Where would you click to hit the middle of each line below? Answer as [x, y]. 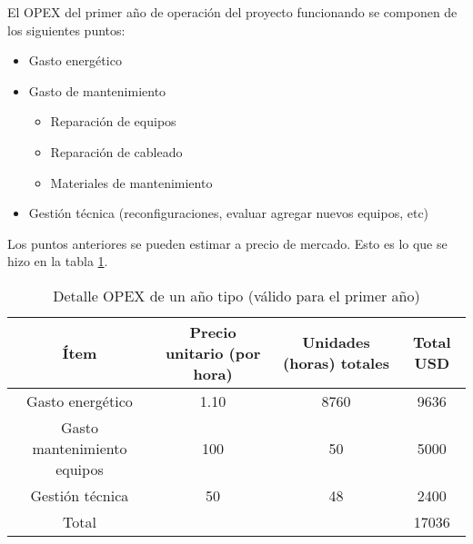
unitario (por [213, 352]
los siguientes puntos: [66, 30]
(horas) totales [336, 363]
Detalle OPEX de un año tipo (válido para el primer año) [236, 295]
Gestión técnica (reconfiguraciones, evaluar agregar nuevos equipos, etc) [229, 213]
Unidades [336, 342]
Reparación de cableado [116, 151]
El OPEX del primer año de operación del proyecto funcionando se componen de [232, 12]
